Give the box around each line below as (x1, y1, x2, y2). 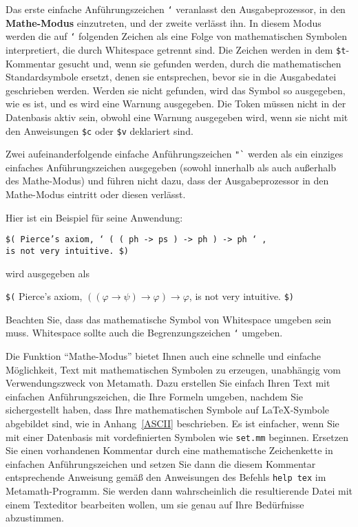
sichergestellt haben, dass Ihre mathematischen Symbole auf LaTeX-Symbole (6, 402, 330, 417)
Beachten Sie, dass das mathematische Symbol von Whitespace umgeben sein (6, 312, 332, 326)
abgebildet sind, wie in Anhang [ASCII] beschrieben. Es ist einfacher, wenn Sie (6, 416, 339, 430)
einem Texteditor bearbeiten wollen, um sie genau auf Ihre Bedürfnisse (6, 497, 304, 511)
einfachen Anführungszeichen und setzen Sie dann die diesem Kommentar (6, 456, 316, 471)
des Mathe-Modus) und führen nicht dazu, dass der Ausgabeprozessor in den (6, 173, 329, 188)
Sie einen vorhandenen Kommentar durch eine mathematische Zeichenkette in (6, 443, 333, 458)
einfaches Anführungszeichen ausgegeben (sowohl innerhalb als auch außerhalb (6, 160, 337, 174)
